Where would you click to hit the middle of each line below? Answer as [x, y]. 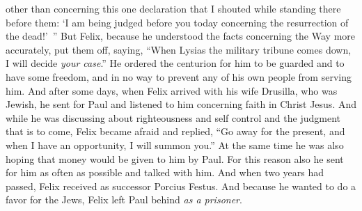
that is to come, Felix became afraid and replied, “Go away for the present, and [175, 131]
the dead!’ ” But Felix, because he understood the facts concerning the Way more [181, 36]
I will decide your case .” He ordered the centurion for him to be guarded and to [175, 63]
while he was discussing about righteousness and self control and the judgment [173, 117]
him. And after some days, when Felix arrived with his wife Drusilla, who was [172, 90]
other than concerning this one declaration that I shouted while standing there [173, 8]
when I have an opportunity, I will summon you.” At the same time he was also [175, 144]
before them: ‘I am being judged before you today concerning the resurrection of [177, 22]
